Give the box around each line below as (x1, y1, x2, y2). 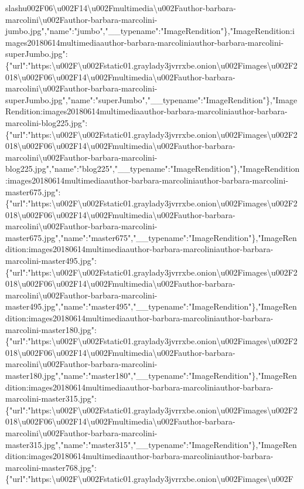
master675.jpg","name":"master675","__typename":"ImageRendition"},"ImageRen (5, 231, 297, 243)
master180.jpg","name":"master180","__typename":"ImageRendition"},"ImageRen (5, 369, 297, 381)
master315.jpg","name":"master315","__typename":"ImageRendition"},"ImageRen (5, 438, 297, 450)
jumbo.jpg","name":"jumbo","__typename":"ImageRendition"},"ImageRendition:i (5, 25, 295, 37)
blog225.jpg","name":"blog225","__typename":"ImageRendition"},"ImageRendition (5, 162, 300, 175)
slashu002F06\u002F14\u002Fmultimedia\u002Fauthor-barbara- (5, 2, 236, 13)
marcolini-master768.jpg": (5, 461, 97, 473)
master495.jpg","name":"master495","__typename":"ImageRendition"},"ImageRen (5, 300, 297, 313)
